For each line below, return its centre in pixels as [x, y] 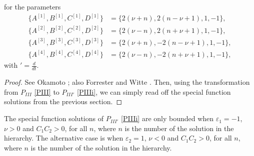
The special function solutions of [54, 118]
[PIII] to [47, 91]
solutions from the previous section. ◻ [63, 101]
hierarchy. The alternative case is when [64, 138]
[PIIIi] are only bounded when [167, 118]
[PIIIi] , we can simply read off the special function [154, 91]
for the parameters [32, 6]
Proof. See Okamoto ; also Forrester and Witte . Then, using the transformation [127, 82]
